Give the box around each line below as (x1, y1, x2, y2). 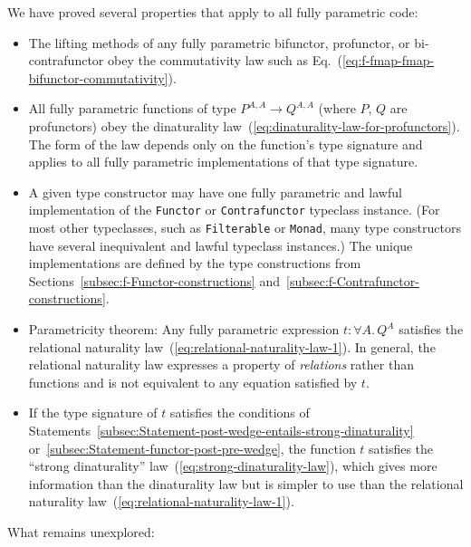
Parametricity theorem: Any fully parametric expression (28, 320, 340, 339)
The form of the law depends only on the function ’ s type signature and (28, 134, 423, 153)
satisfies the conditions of (169, 403, 310, 422)
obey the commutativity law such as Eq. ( (108, 51, 342, 70)
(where (318, 99, 356, 118)
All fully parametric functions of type (28, 99, 236, 118)
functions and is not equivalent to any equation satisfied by (28, 372, 358, 391)
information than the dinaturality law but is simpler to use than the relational (28, 474, 464, 493)
